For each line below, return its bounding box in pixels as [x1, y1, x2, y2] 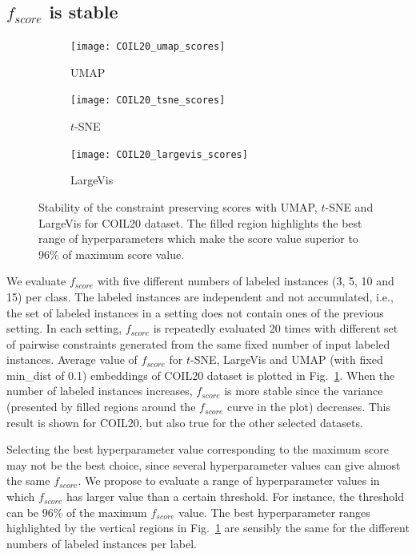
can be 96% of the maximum [6, 503, 147, 520]
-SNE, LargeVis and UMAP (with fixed [190, 351, 383, 368]
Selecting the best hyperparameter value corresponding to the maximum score [6, 441, 390, 458]
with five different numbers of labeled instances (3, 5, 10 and [97, 272, 394, 289]
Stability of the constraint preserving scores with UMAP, [38, 198, 318, 215]
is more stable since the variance [224, 382, 383, 399]
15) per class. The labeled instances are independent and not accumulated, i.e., [6, 288, 394, 305]
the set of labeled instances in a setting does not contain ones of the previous [6, 304, 384, 321]
